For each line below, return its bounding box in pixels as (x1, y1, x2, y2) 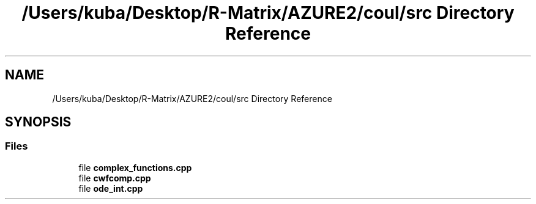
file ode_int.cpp (78, 183, 143, 194)
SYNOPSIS (5, 114, 72, 130)
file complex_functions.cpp (78, 162, 192, 173)
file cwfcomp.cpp (78, 172, 151, 183)
